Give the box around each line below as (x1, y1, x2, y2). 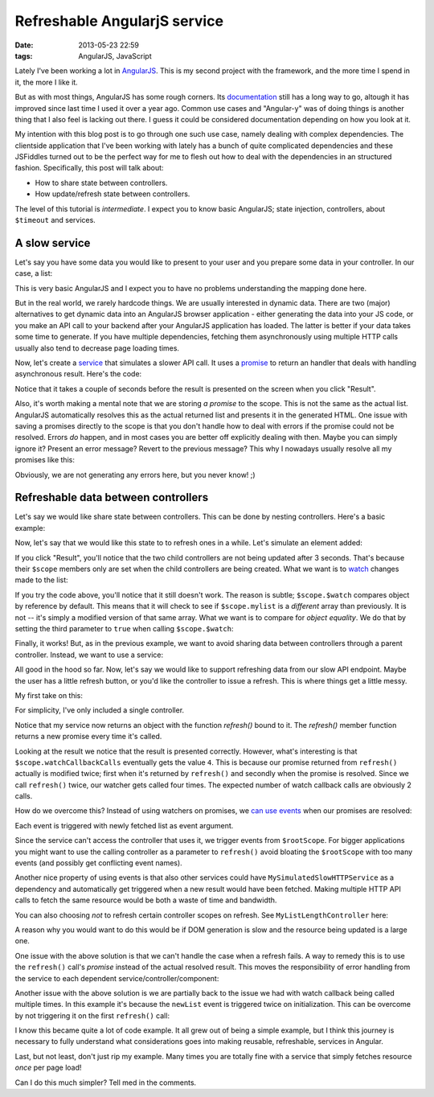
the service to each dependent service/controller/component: (14, 973, 219, 983)
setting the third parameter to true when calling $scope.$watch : (14, 623, 234, 633)
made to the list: (14, 575, 68, 585)
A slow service (14, 236, 91, 249)
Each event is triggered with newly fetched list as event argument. (14, 820, 234, 830)
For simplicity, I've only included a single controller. (14, 705, 185, 715)
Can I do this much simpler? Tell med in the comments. (14, 1078, 197, 1087)
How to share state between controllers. (35, 178, 168, 187)
